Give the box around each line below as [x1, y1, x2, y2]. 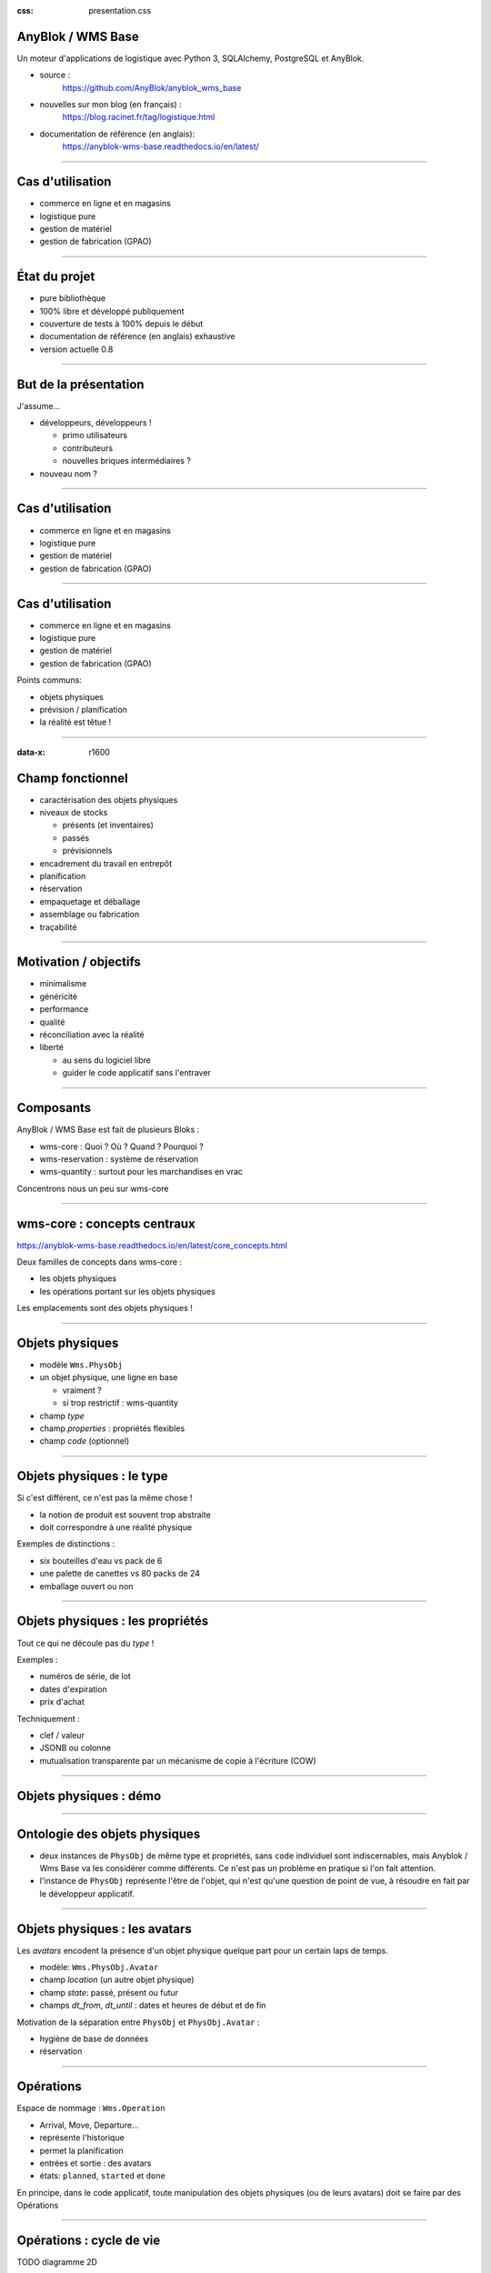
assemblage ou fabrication [39, 909, 140, 920]
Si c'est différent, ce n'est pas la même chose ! [16, 1492, 193, 1504]
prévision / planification [39, 704, 127, 715]
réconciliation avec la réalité [39, 1029, 145, 1040]
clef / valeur [39, 1729, 85, 1740]
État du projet [16, 269, 95, 285]
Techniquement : [16, 1713, 81, 1724]
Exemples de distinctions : [16, 1538, 115, 1549]
